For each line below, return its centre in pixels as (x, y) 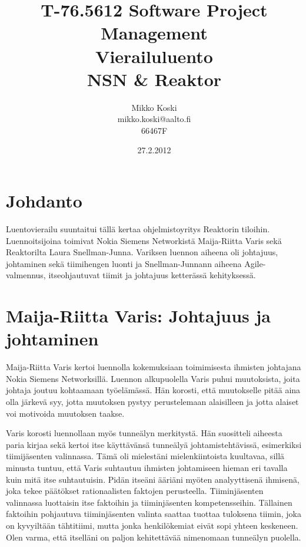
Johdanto (44, 201)
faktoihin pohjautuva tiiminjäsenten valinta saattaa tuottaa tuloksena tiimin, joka (154, 514)
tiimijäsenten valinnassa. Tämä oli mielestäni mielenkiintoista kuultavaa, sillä (145, 456)
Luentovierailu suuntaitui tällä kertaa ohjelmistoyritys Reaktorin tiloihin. (138, 229)
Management (154, 33)
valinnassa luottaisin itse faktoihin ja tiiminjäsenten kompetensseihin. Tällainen (149, 502)
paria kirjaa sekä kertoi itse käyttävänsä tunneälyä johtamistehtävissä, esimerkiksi (154, 444)
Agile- (255, 263)
